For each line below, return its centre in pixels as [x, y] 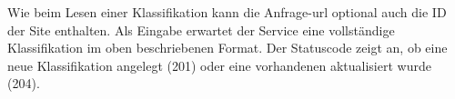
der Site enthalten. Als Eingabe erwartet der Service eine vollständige [201, 30]
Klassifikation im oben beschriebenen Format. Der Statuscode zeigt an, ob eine [227, 48]
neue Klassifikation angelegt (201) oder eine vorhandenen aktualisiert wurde [219, 65]
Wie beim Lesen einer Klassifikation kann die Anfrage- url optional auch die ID [227, 12]
